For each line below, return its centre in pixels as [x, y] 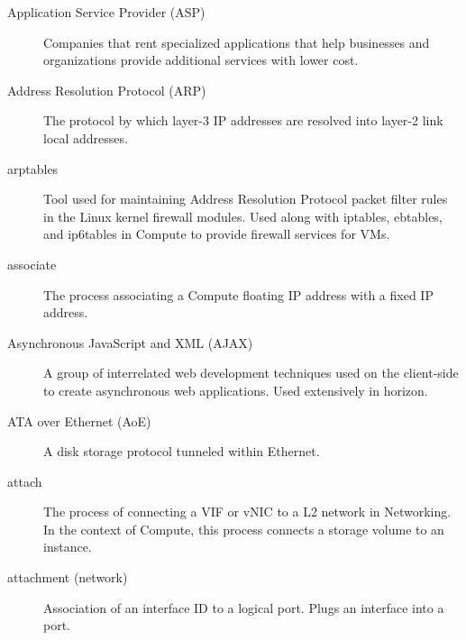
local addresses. [86, 137]
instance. [68, 547]
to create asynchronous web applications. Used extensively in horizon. [236, 390]
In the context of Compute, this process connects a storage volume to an [244, 529]
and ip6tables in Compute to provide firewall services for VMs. [217, 234]
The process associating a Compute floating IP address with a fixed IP [238, 294]
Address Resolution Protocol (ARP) [107, 90]
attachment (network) [68, 577]
